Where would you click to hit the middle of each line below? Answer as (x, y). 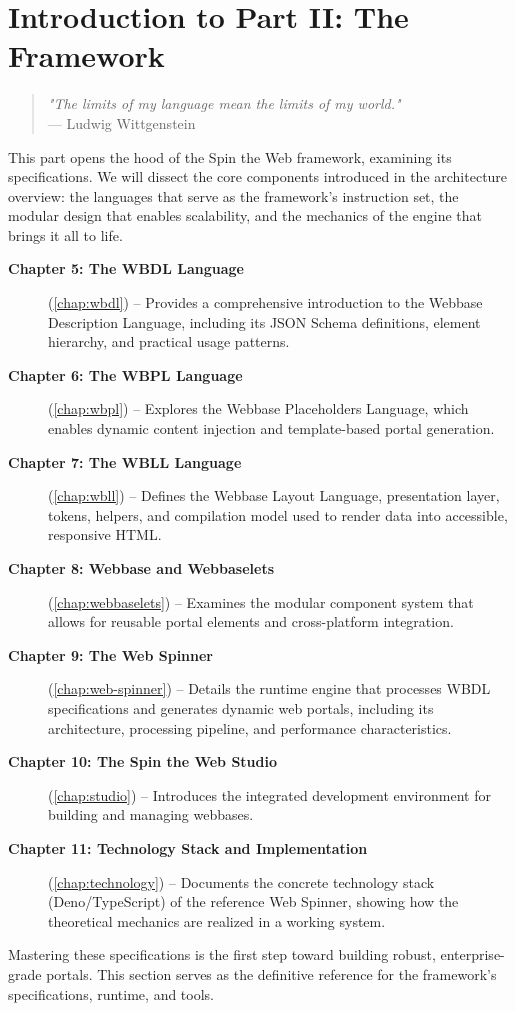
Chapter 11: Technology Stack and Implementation (188, 847)
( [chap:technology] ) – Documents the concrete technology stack (241, 881)
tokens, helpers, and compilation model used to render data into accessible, (278, 514)
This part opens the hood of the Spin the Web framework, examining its (230, 156)
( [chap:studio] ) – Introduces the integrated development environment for (269, 794)
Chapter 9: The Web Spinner (111, 654)
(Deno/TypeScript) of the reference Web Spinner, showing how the (253, 901)
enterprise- (472, 954)
